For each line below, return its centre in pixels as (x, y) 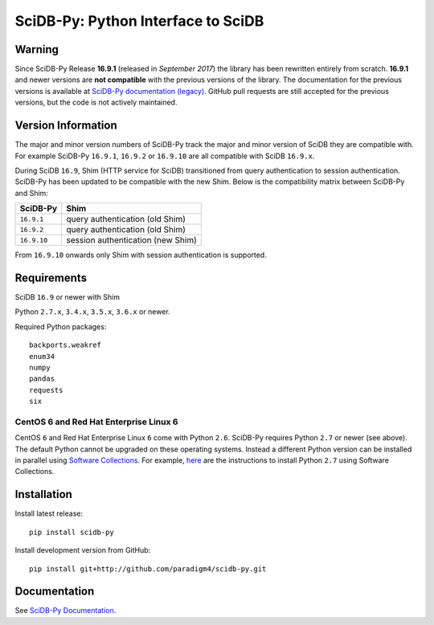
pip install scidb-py (72, 532)
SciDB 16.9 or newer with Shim (68, 297)
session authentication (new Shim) (131, 240)
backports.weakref (66, 345)
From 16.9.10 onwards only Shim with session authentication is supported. (141, 255)
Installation (43, 494)
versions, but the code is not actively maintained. (96, 102)
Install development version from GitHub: (83, 550)
